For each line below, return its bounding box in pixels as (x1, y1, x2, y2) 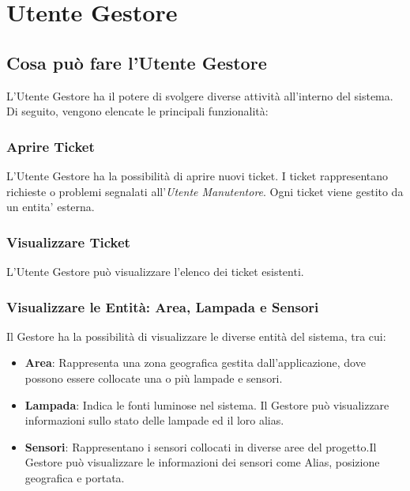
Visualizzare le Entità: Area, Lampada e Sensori (6, 296, 319, 316)
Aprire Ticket (6, 136, 95, 156)
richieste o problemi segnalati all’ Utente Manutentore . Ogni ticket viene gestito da (6, 183, 404, 199)
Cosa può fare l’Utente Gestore (6, 50, 267, 74)
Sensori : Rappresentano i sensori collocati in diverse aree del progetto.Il (24, 438, 377, 455)
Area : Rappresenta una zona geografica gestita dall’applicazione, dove (24, 354, 366, 371)
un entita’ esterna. (6, 198, 95, 215)
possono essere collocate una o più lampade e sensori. (24, 369, 283, 386)
